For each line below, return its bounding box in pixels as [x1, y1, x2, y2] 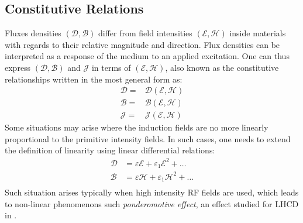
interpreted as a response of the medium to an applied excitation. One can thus [5, 50, 290, 62]
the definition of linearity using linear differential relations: [5, 144, 215, 156]
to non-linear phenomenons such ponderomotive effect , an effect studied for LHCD [5, 197, 299, 210]
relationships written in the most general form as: [5, 73, 183, 85]
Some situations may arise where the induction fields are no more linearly [5, 121, 268, 133]
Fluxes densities [5, 27, 61, 39]
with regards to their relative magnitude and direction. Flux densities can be [5, 38, 280, 50]
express [5, 61, 31, 73]
